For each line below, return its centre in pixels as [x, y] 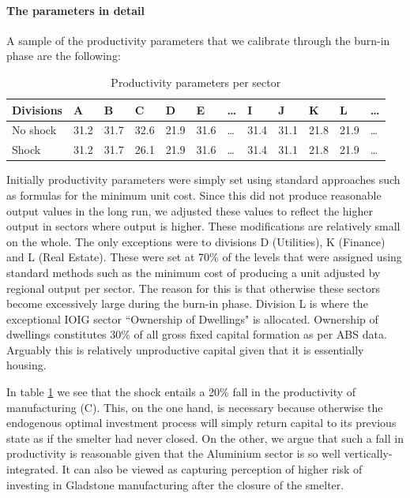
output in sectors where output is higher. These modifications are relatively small [203, 226]
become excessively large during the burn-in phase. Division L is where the [187, 303]
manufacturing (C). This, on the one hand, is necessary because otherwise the [195, 407]
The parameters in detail [76, 10]
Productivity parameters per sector [196, 82]
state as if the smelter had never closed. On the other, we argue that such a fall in [205, 438]
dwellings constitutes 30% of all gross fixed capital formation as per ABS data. [197, 334]
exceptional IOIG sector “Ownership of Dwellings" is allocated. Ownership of [192, 318]
